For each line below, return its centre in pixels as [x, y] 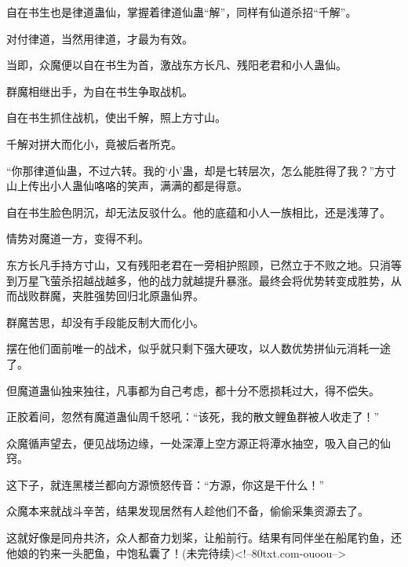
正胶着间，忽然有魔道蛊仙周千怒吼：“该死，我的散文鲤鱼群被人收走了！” [193, 417]
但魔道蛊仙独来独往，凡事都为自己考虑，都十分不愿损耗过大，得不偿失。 [193, 390]
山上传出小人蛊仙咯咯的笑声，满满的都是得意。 [127, 186]
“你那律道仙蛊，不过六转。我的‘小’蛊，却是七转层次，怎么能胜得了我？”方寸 [201, 170]
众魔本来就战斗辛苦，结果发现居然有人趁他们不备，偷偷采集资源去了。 [188, 511]
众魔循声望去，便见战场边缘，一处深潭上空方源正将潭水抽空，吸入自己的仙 [199, 443]
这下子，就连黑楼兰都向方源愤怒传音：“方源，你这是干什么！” [166, 484]
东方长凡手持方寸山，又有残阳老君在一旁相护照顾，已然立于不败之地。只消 [199, 264]
